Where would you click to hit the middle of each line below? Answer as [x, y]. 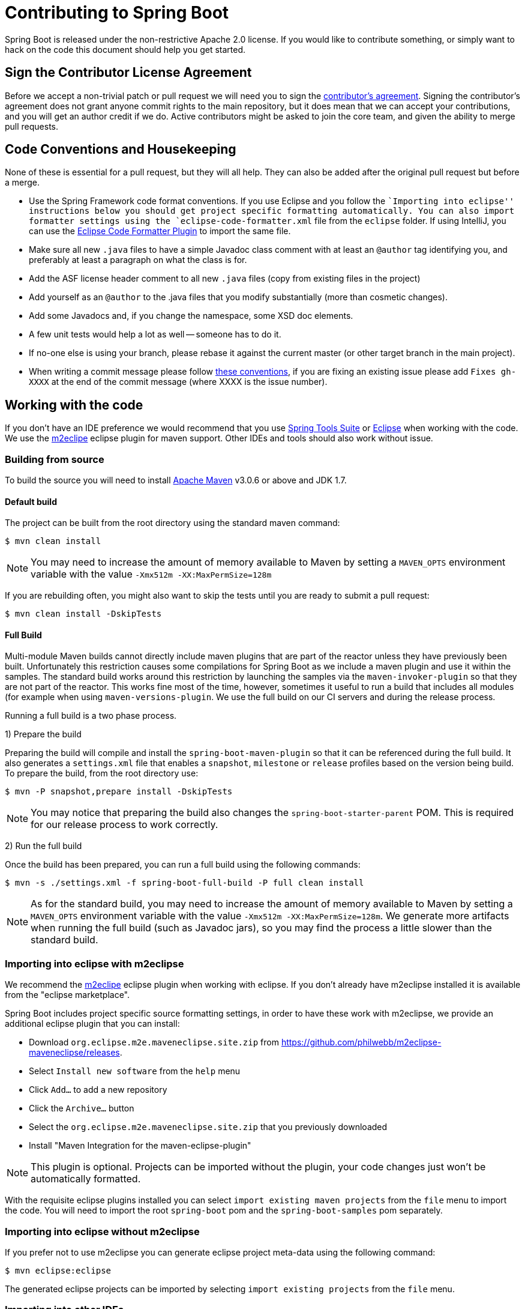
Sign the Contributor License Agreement [128, 73]
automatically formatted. [86, 1179]
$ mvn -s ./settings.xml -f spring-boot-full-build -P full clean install [184, 883]
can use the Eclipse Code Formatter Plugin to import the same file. [160, 231]
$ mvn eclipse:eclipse [58, 1270]
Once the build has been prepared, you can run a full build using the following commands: [183, 865]
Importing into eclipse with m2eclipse [94, 963]
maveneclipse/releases [74, 1053]
